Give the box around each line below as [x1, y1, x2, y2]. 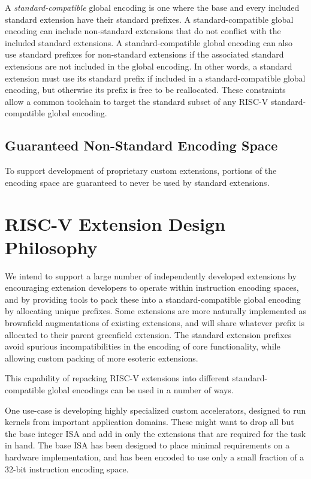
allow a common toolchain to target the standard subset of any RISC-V [5, 95, 268, 107]
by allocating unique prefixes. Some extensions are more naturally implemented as [5, 305, 306, 317]
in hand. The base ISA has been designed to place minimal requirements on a [5, 439, 290, 451]
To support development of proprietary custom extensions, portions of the [5, 164, 277, 177]
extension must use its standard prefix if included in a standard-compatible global [5, 71, 306, 84]
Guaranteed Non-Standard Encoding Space [5, 136, 278, 155]
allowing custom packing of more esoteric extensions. [5, 351, 198, 364]
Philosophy [5, 234, 98, 259]
